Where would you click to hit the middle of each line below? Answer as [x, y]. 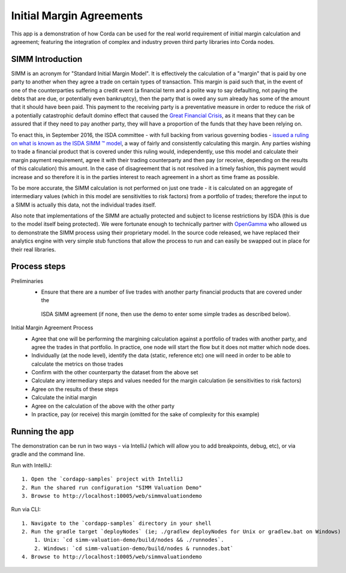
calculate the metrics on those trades [77, 364]
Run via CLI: [26, 509]
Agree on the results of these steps [75, 389]
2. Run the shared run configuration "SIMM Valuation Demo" [112, 487]
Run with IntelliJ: [31, 465]
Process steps [38, 266]
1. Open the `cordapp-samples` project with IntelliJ [102, 479]
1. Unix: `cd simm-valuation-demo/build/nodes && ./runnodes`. [129, 540]
